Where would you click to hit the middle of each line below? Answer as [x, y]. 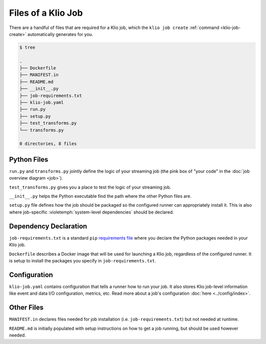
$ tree [27, 47]
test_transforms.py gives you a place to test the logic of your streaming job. [90, 187]
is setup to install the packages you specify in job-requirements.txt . [83, 260]
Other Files [26, 308]
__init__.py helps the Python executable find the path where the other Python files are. [100, 196]
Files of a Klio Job [46, 13]
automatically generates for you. [60, 34]
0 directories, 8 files [48, 144]
